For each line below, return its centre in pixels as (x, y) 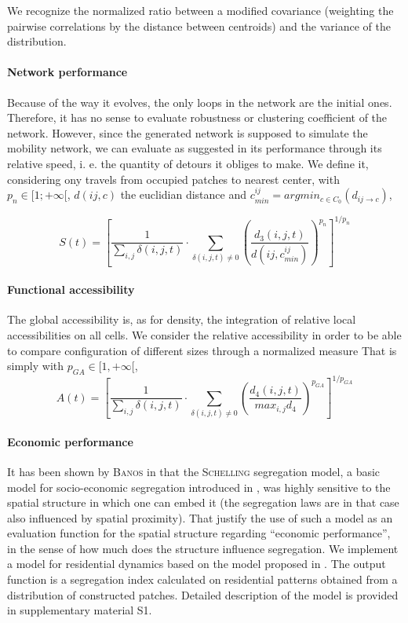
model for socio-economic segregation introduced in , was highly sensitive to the (199, 487)
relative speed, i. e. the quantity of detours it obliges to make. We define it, (188, 163)
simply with (36, 366)
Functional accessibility (71, 290)
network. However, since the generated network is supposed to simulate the (188, 132)
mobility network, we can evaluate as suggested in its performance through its (195, 148)
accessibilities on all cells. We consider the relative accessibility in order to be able (204, 334)
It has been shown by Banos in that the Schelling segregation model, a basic (194, 471)
